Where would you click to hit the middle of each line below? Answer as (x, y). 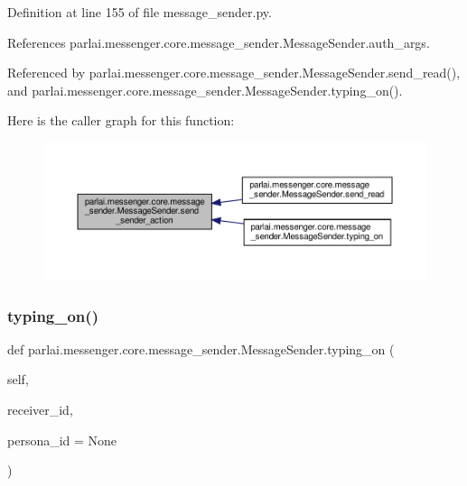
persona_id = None (62, 440)
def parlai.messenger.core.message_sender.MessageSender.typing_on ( (201, 348)
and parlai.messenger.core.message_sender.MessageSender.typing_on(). (205, 90)
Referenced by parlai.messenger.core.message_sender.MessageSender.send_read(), (234, 73)
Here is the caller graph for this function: (121, 120)
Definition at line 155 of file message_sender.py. (140, 12)
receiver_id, (40, 410)
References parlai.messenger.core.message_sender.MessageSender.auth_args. (219, 42)
